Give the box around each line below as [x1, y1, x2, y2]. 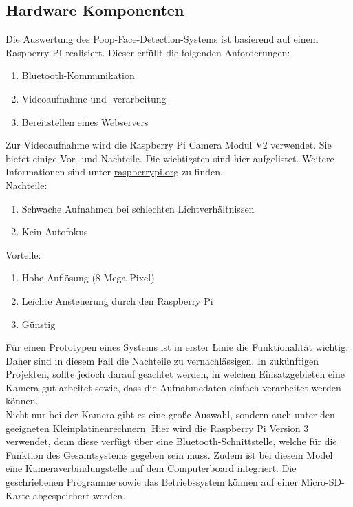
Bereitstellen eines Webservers [21, 114, 149, 129]
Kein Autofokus [21, 224, 88, 239]
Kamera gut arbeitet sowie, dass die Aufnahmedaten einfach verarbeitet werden [6, 380, 341, 394]
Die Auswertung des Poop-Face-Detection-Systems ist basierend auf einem [6, 32, 319, 46]
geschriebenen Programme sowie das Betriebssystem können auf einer [6, 475, 298, 489]
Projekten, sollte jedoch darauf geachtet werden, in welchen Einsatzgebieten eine [6, 367, 345, 381]
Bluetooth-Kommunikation [21, 68, 135, 83]
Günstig [21, 316, 56, 331]
